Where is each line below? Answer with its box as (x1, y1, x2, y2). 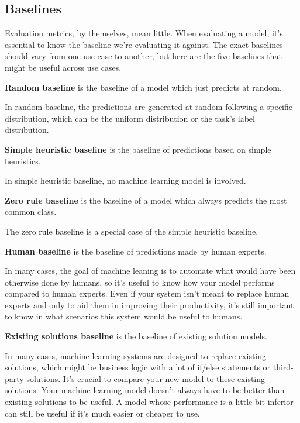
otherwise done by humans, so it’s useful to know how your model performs (5, 276, 275, 288)
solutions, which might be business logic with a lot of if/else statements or (5, 361, 271, 373)
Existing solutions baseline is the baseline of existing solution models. (5, 330, 267, 342)
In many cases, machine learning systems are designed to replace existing (5, 349, 267, 362)
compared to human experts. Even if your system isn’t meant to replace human (5, 287, 289, 300)
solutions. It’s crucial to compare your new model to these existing (26, 372, 265, 384)
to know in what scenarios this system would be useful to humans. (5, 310, 243, 322)
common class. (5, 205, 57, 218)
